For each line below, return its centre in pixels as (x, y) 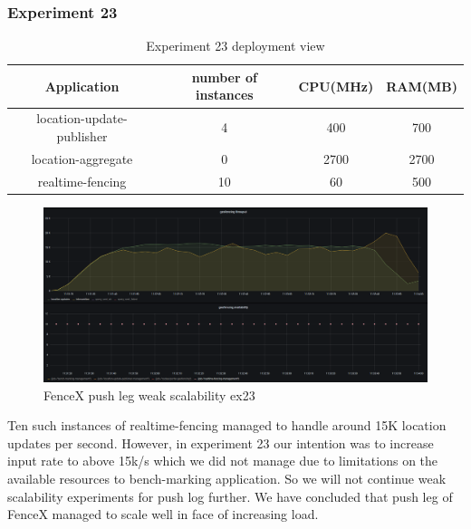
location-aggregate (82, 158)
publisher (82, 135)
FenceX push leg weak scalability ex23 (149, 394)
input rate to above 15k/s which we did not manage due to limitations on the (223, 461)
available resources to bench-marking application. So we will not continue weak (227, 478)
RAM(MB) (422, 86)
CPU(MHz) (336, 86)
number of (224, 77)
